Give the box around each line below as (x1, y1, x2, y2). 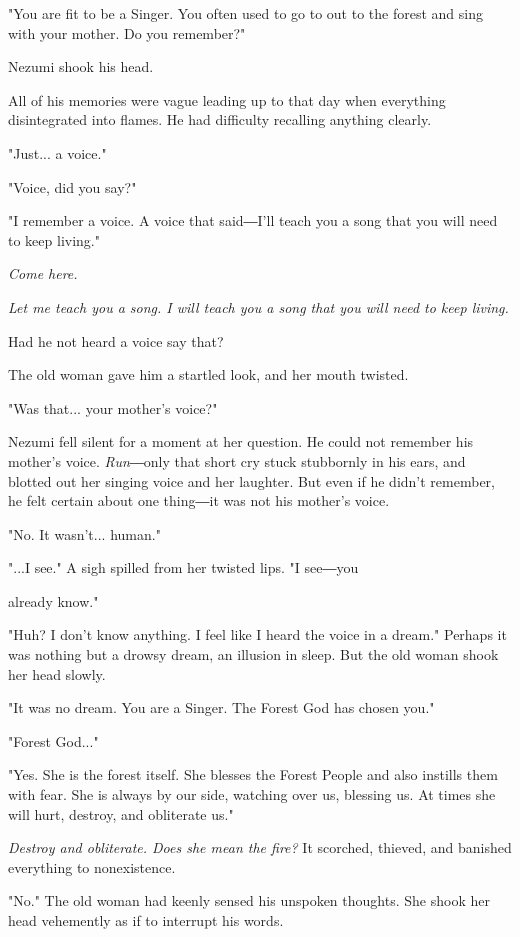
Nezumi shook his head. (8, 56, 154, 77)
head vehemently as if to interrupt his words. (8, 910, 284, 930)
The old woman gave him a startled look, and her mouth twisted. (8, 364, 409, 385)
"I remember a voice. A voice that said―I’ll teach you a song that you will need (8, 210, 498, 231)
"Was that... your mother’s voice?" (8, 397, 218, 418)
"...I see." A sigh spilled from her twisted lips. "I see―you (8, 557, 359, 578)
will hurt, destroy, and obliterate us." (8, 803, 234, 824)
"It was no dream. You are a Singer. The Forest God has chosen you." (8, 697, 435, 718)
